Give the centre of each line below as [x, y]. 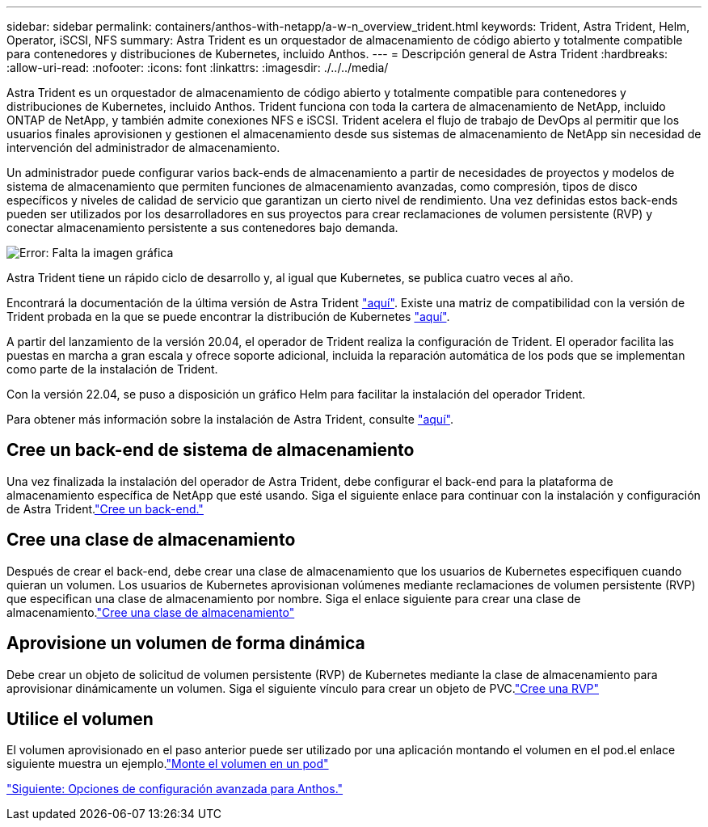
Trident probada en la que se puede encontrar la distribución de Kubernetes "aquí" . [228, 316]
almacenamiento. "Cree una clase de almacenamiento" [151, 612]
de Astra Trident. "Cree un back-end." [105, 508]
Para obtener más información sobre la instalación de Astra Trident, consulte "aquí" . [230, 419]
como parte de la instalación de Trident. [112, 369]
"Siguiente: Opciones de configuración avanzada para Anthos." [175, 789]
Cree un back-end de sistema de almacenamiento [211, 450]
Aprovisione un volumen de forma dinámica [186, 643]
